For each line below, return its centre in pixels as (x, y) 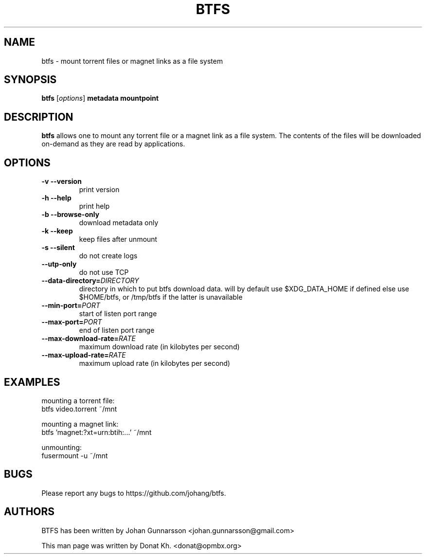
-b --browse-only (71, 215)
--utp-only (59, 264)
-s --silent (58, 248)
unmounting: (62, 447)
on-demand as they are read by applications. (113, 144)
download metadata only (119, 223)
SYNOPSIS (30, 80)
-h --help (56, 198)
